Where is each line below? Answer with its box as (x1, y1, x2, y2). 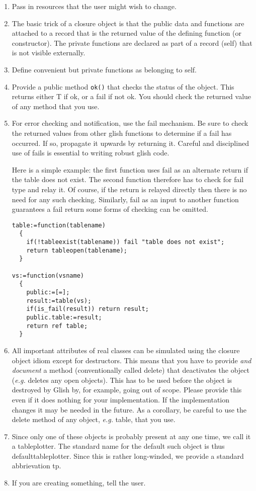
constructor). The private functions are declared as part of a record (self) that (12, 37, 252, 48)
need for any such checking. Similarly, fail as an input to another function (12, 194, 239, 204)
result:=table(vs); (26, 297, 92, 304)
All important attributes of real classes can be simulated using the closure (12, 345, 240, 355)
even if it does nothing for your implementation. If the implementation (12, 394, 230, 404)
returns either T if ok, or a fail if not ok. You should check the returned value (12, 91, 251, 102)
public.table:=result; (26, 313, 102, 321)
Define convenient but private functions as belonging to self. (12, 64, 197, 74)
